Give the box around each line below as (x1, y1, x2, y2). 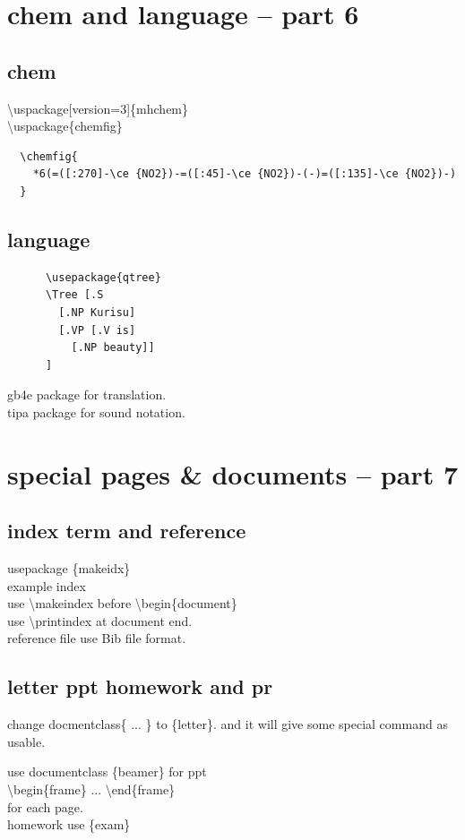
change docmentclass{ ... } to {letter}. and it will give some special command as (7, 715, 448, 733)
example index (7, 576, 86, 595)
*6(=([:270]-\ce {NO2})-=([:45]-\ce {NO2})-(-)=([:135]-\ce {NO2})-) (32, 167, 457, 181)
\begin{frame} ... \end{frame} (7, 780, 176, 799)
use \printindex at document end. (7, 611, 193, 630)
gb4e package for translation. (7, 385, 167, 404)
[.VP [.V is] (58, 323, 136, 337)
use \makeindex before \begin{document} (7, 594, 237, 613)
